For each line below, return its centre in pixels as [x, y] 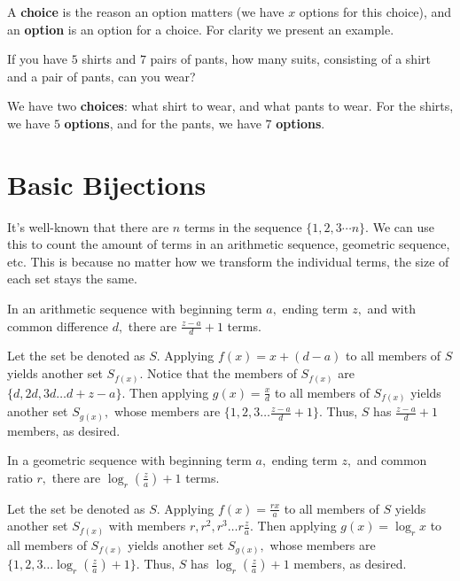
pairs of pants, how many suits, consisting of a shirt [290, 59]
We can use [403, 226]
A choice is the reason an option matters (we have [146, 12]
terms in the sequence [243, 226]
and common [392, 460]
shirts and [109, 59]
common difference [58, 325]
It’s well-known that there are [88, 226]
